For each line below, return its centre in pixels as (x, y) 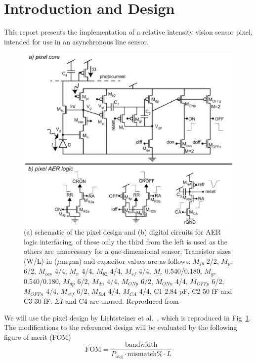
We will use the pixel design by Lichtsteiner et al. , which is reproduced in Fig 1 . (128, 317)
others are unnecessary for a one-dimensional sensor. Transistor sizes (128, 251)
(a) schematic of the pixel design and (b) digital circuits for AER (122, 232)
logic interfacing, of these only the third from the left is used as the (126, 241)
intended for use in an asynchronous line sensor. (76, 41)
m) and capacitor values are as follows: (132, 261)
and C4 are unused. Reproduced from (122, 301)
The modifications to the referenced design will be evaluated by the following (121, 327)
